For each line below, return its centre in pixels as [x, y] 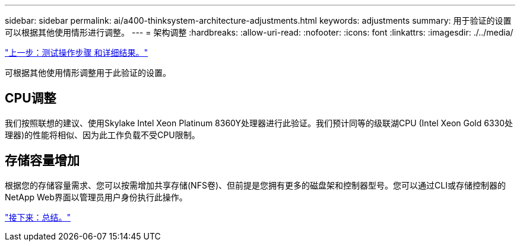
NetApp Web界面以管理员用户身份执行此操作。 [96, 197]
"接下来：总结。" [38, 217]
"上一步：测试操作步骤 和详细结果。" [76, 52]
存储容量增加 [42, 161]
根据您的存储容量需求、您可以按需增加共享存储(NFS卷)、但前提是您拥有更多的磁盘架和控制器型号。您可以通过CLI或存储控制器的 [255, 185]
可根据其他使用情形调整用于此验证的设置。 [88, 73]
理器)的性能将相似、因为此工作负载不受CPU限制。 [102, 135]
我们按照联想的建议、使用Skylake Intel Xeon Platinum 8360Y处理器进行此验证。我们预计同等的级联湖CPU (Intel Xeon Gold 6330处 [259, 123]
